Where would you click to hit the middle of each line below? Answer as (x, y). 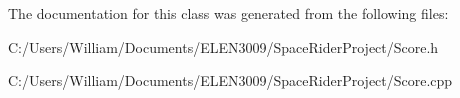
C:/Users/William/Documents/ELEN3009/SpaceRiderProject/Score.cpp (230, 80)
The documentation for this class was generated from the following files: (228, 13)
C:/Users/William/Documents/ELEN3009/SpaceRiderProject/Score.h (223, 46)
